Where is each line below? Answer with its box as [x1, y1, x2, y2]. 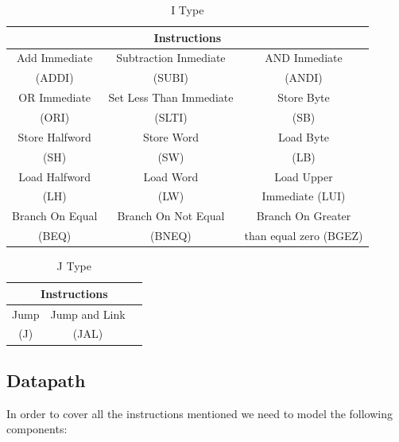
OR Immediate [18, 89, 91, 106]
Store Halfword [17, 128, 91, 145]
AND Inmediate [265, 49, 343, 66]
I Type [171, 2, 204, 17]
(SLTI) [154, 108, 188, 125]
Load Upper [274, 168, 333, 184]
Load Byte [277, 128, 330, 145]
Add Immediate [17, 49, 93, 66]
